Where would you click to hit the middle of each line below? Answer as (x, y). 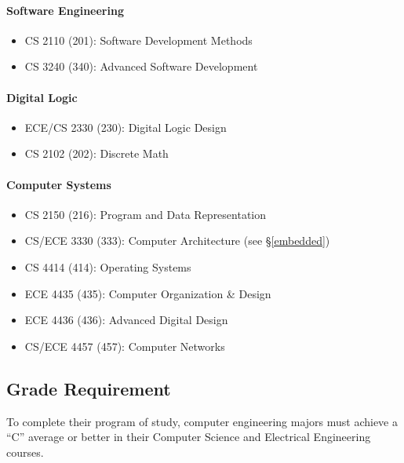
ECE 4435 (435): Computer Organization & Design (148, 293)
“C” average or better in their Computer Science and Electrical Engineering (189, 437)
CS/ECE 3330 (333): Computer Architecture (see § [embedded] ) (177, 241)
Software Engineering (65, 10)
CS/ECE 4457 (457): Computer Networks (125, 346)
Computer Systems (59, 184)
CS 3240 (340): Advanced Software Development (141, 66)
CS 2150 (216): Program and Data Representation (146, 214)
